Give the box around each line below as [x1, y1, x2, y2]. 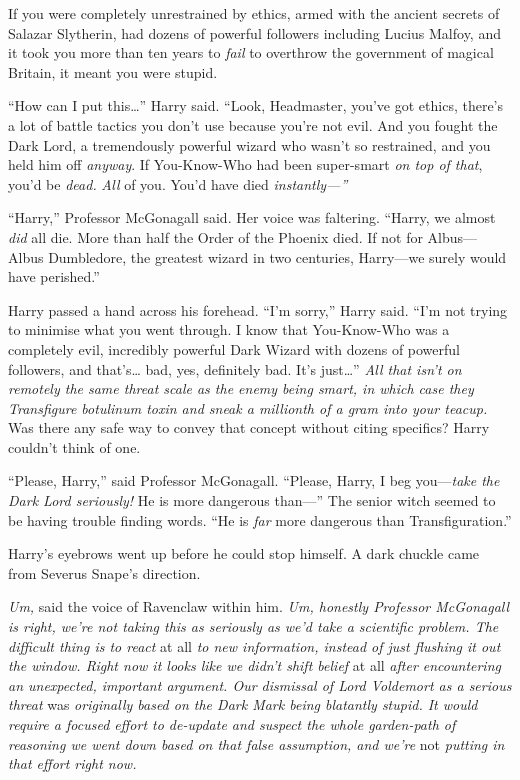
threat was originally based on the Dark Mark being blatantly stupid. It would [8, 694, 478, 715]
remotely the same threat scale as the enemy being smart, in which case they [8, 378, 474, 399]
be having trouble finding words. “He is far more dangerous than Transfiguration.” [8, 509, 512, 530]
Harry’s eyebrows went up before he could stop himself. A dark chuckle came [8, 543, 480, 564]
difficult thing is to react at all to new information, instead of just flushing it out [8, 635, 501, 656]
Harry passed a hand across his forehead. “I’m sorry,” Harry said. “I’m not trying [8, 299, 508, 320]
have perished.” [8, 266, 100, 287]
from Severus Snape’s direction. [8, 562, 201, 583]
